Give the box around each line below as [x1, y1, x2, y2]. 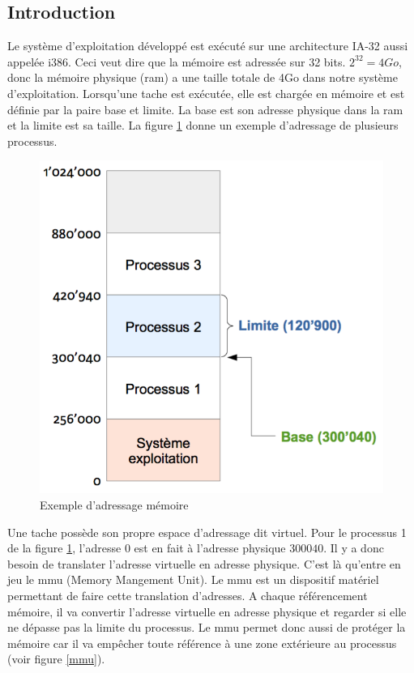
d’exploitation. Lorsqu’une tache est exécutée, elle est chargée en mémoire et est [7, 84, 405, 101]
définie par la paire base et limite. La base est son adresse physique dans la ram [7, 100, 403, 117]
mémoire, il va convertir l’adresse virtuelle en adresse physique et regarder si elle [7, 603, 407, 620]
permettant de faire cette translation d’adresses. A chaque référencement [7, 586, 368, 603]
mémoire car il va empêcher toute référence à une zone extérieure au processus [7, 634, 397, 651]
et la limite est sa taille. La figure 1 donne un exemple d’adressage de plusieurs [7, 117, 399, 134]
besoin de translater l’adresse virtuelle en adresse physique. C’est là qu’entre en [7, 555, 401, 572]
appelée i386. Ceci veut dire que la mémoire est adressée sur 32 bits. [7, 53, 346, 70]
